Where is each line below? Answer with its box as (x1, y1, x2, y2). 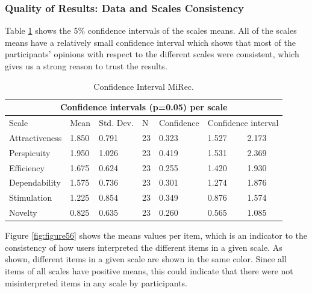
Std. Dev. (99, 116, 134, 129)
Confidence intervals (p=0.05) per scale (60, 101, 228, 113)
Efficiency (9, 161, 45, 174)
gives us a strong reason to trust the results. (5, 60, 167, 72)
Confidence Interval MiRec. (93, 80, 194, 92)
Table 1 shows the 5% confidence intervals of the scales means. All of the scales (5, 24, 297, 37)
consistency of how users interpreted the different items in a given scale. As (5, 241, 282, 253)
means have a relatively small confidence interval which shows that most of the (5, 36, 296, 48)
